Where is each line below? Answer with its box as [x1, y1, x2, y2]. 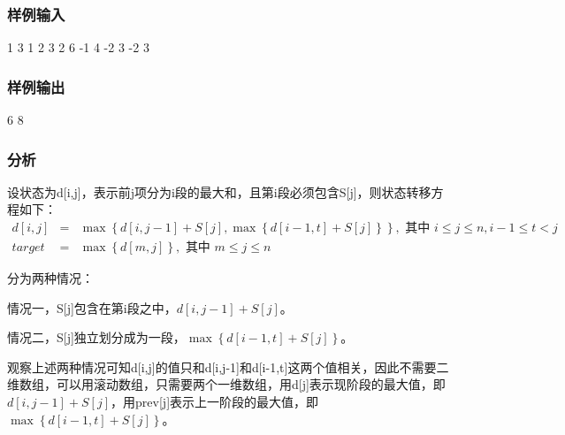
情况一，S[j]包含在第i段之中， [7, 298, 177, 317]
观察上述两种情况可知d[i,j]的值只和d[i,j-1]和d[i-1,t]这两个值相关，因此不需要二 [7, 357, 449, 376]
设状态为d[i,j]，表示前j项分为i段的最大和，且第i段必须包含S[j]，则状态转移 [7, 182, 431, 201]
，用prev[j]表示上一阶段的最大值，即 [111, 393, 319, 411]
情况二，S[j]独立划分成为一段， [7, 328, 186, 347]
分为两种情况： [7, 269, 94, 287]
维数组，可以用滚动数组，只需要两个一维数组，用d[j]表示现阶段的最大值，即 [7, 375, 446, 393]
